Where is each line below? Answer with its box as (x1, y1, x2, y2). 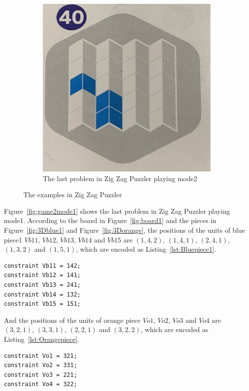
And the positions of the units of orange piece (4, 315, 141, 325)
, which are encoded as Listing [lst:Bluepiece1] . (76, 244, 216, 254)
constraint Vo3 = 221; (4, 371, 77, 378)
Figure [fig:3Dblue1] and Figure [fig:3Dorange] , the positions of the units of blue (4, 224, 245, 235)
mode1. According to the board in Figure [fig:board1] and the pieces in (4, 215, 217, 225)
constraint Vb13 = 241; (4, 281, 81, 288)
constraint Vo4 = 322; (4, 381, 77, 388)
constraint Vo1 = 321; (4, 352, 77, 359)
